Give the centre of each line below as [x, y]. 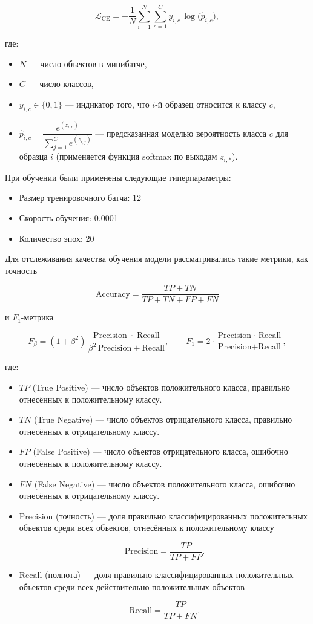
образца [33, 156]
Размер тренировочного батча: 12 [80, 197]
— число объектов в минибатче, [88, 63]
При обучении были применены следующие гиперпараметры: [118, 177]
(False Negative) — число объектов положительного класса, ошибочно [165, 483]
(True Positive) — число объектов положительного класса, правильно [161, 387]
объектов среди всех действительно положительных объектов [132, 586]
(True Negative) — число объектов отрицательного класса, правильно [163, 419]
